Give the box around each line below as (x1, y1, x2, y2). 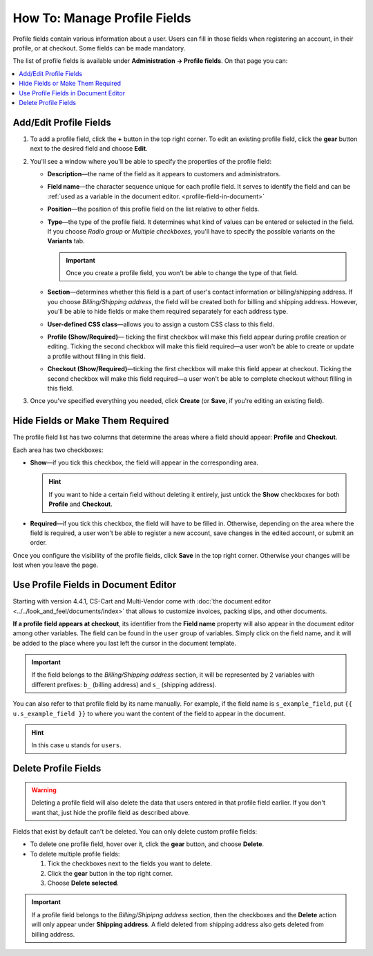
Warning (31, 785, 57, 794)
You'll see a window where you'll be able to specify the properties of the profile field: (30, 157, 272, 165)
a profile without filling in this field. (47, 352, 146, 360)
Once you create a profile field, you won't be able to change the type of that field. (66, 269, 298, 277)
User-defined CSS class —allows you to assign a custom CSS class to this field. (47, 320, 274, 328)
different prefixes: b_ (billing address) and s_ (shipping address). (31, 680, 217, 688)
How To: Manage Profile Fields (12, 10, 191, 26)
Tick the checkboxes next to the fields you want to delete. (47, 859, 212, 868)
